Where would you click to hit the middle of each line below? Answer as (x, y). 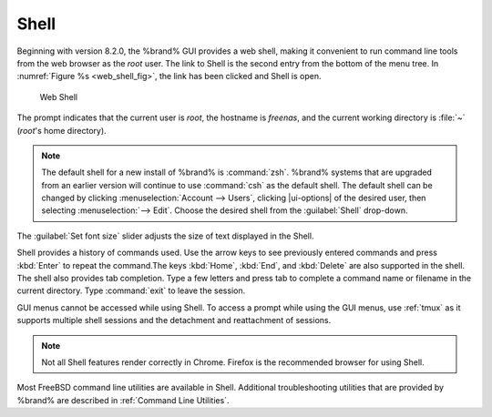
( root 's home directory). (61, 130)
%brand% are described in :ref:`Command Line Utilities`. (123, 400)
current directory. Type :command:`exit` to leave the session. (131, 290)
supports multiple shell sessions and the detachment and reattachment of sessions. (174, 320)
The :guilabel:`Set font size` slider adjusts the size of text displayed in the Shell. (165, 236)
